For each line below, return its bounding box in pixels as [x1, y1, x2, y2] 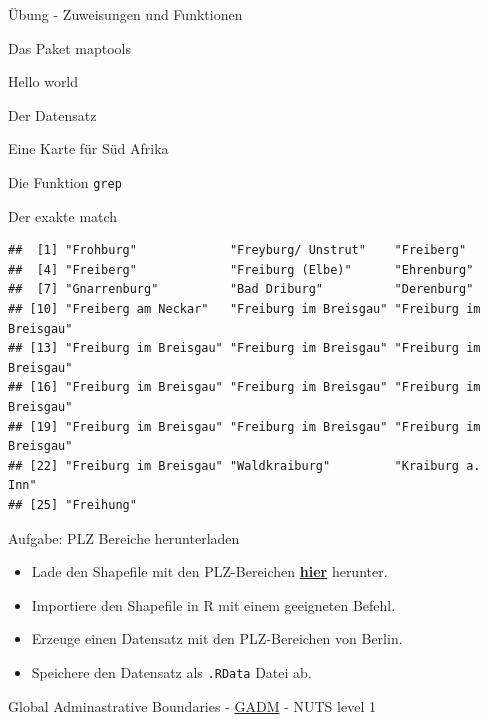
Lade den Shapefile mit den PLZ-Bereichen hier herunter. [31, 561, 388, 582]
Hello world [8, 71, 79, 92]
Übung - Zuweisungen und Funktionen [8, 4, 243, 24]
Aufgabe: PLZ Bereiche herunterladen [8, 527, 240, 548]
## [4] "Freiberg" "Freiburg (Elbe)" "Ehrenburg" [8, 262, 474, 277]
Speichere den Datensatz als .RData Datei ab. [31, 661, 312, 682]
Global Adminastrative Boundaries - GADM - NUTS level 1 [8, 695, 376, 716]
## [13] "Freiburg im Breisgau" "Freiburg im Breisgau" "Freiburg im [8, 341, 481, 356]
